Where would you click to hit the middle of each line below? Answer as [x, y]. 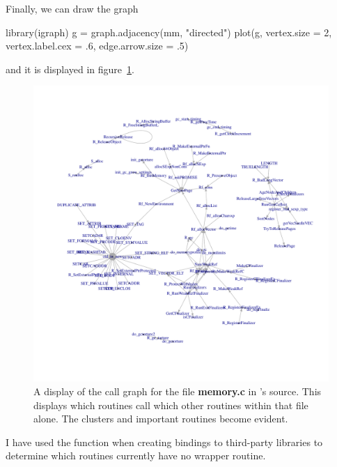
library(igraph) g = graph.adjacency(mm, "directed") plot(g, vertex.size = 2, [169, 32]
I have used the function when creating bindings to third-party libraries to [164, 442]
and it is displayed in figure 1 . [70, 69]
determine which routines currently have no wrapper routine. [136, 455]
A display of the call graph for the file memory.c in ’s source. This [178, 391]
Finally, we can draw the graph [72, 8]
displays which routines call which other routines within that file [171, 405]
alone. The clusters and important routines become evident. [161, 419]
